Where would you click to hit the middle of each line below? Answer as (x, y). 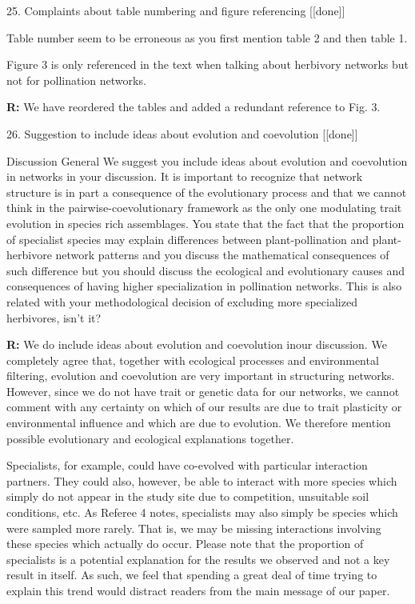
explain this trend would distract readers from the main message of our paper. (198, 590)
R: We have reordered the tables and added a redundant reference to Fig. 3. (194, 107)
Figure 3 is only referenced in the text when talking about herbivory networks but (208, 64)
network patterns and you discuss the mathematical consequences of (222, 255)
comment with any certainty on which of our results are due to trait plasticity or (204, 407)
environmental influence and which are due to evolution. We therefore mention (199, 423)
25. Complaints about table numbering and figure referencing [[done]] (176, 10)
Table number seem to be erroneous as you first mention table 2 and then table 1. (207, 37)
